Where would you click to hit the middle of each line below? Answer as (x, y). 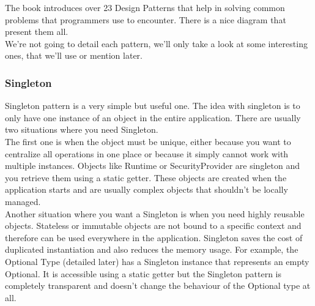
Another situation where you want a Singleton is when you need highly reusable (155, 213)
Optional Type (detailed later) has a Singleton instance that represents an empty (157, 261)
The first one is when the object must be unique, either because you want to (148, 141)
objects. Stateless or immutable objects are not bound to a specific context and (153, 226)
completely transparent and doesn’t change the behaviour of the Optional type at (158, 285)
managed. (23, 201)
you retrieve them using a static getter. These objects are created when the (146, 177)
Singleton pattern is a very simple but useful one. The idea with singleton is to (153, 106)
